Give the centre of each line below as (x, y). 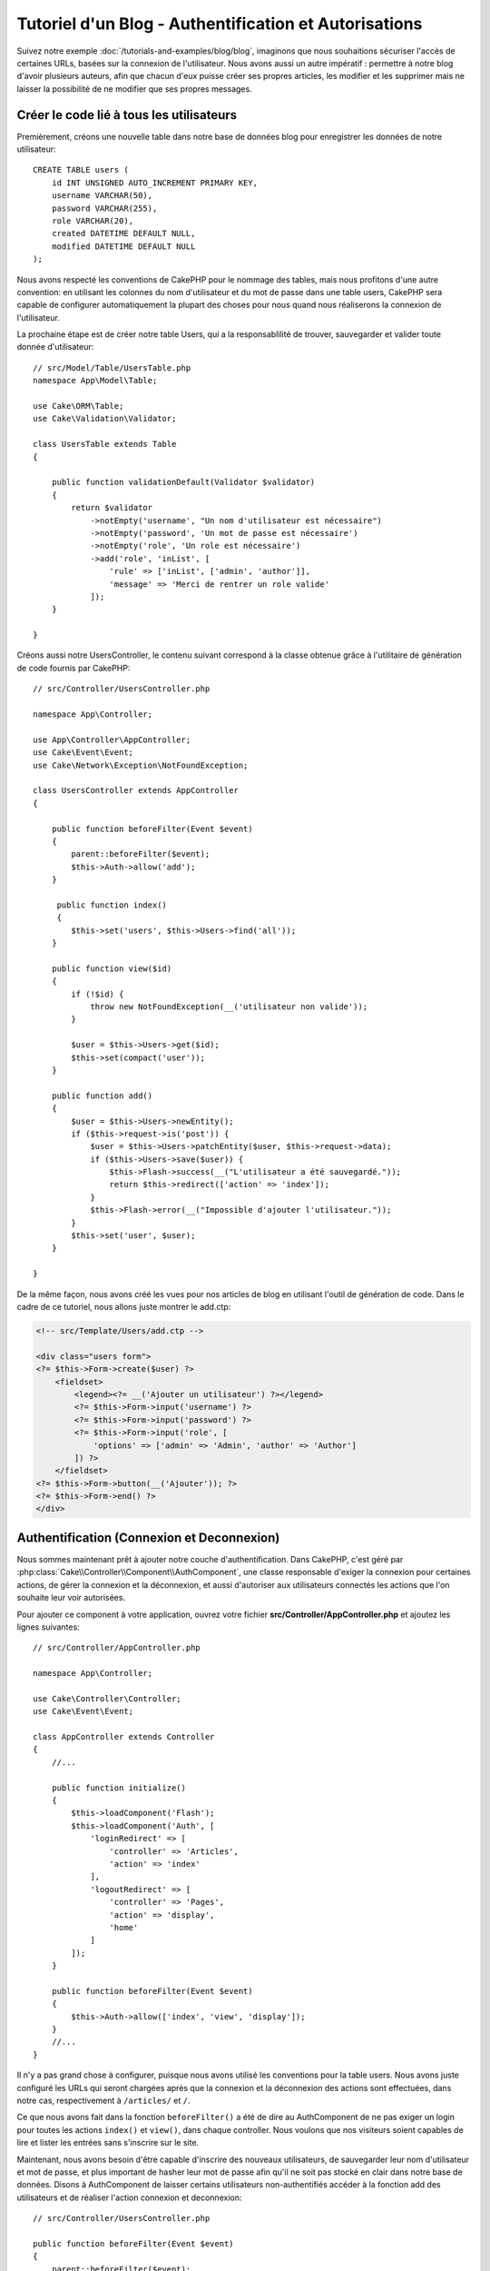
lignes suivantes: (49, 1627)
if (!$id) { (98, 994)
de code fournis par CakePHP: (73, 668)
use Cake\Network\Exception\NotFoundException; (141, 765)
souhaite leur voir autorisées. (71, 1598)
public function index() (112, 905)
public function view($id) (112, 968)
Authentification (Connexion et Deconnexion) (148, 1537)
